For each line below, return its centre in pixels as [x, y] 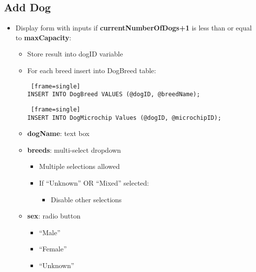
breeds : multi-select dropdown [74, 150]
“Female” [53, 249]
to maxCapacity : [43, 37]
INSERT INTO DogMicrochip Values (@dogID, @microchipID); [124, 118]
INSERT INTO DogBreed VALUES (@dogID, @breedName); [114, 95]
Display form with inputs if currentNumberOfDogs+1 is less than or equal [134, 28]
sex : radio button [54, 216]
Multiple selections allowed [80, 166]
